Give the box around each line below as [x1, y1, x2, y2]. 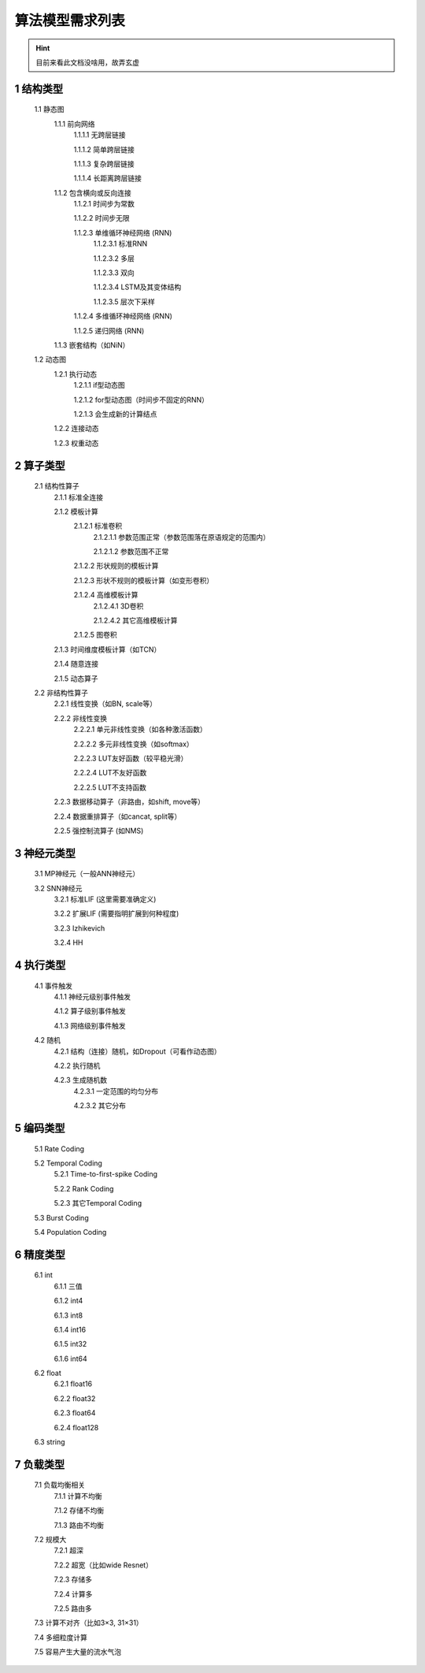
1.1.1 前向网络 [54, 119, 95, 128]
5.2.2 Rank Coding [54, 1184, 114, 1193]
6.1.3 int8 [54, 1311, 83, 1320]
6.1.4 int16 [54, 1325, 87, 1334]
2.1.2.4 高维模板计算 [73, 590, 139, 600]
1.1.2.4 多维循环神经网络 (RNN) [73, 311, 173, 321]
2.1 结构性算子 [34, 481, 79, 491]
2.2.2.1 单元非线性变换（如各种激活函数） [73, 725, 208, 734]
